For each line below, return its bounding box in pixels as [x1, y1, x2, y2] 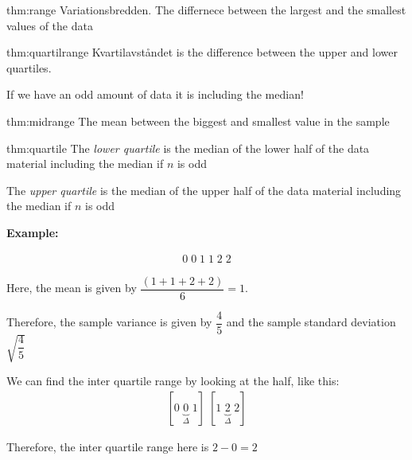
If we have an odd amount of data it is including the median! [6, 86, 304, 103]
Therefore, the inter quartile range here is [6, 438, 209, 454]
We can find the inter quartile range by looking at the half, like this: [6, 372, 340, 389]
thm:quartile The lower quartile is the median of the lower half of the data [6, 139, 370, 156]
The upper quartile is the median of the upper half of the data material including [6, 181, 402, 198]
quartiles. [6, 59, 52, 76]
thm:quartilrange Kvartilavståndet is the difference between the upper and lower [6, 44, 398, 60]
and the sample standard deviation [226, 314, 396, 330]
